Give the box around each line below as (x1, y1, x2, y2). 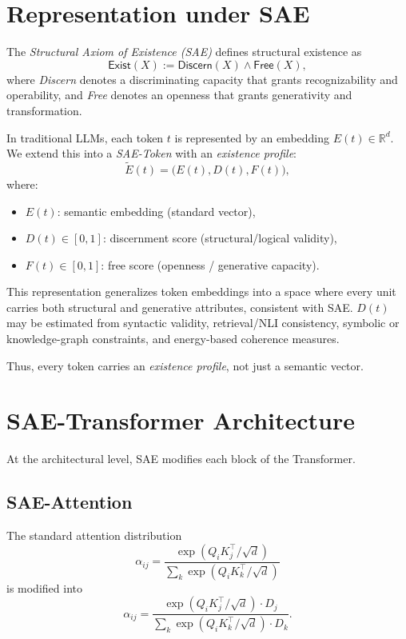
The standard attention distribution (6, 527, 182, 544)
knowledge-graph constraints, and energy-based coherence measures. (6, 330, 340, 347)
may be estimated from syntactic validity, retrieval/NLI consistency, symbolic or (6, 314, 400, 331)
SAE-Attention (6, 489, 133, 514)
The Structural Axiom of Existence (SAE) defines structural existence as (6, 43, 362, 60)
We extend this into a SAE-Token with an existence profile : (6, 145, 297, 162)
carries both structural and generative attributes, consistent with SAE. (6, 298, 353, 315)
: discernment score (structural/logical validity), (102, 230, 337, 246)
